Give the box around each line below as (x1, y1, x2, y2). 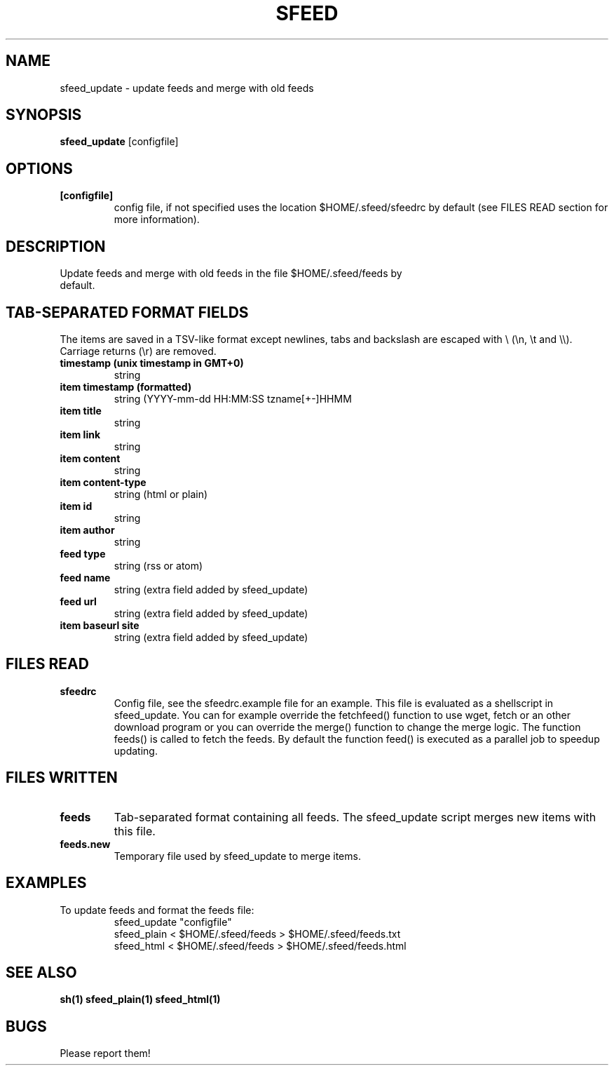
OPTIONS (6, 159, 73, 177)
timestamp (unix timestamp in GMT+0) (60, 356, 244, 369)
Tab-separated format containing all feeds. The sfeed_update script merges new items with (114, 809, 596, 824)
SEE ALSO (6, 963, 77, 981)
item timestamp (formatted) (60, 380, 192, 393)
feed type (60, 547, 106, 560)
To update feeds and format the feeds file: (60, 903, 254, 916)
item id (60, 499, 93, 512)
